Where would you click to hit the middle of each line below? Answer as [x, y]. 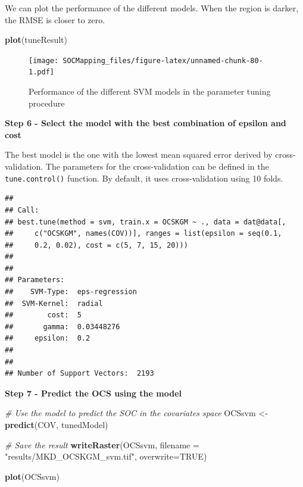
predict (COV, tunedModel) [57, 424]
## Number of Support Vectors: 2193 [79, 374]
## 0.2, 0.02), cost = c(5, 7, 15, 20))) [96, 245]
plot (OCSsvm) [32, 476]
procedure [47, 103]
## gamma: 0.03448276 [63, 327]
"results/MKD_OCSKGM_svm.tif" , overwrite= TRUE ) [106, 456]
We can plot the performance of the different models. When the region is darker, [152, 8]
